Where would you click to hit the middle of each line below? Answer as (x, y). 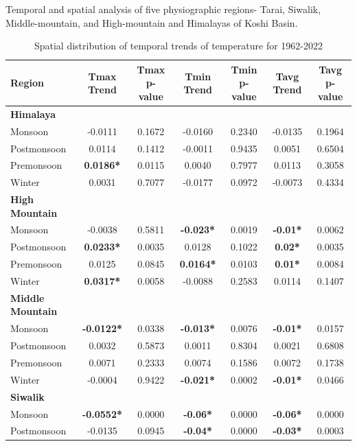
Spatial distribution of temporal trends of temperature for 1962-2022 (178, 46)
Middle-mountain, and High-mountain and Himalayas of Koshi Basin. (152, 22)
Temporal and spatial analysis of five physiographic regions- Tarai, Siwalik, (163, 9)
